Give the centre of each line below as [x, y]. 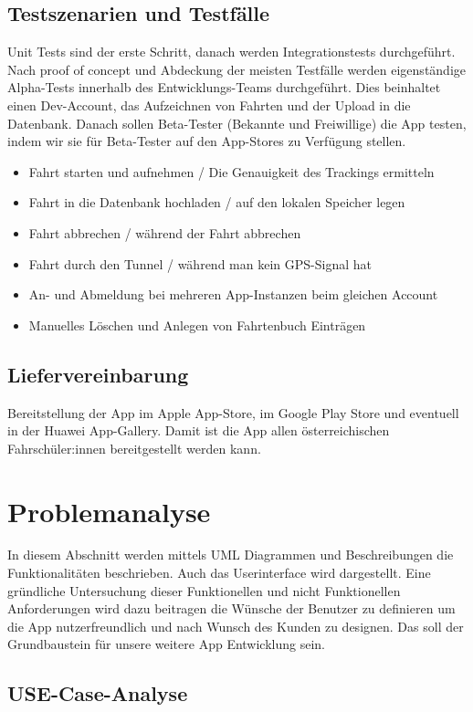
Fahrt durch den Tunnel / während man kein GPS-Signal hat [200, 263]
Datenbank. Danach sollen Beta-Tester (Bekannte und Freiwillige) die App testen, [237, 123]
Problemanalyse [109, 511]
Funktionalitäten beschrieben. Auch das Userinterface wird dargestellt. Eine [219, 573]
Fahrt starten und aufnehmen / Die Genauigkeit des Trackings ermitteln [231, 171]
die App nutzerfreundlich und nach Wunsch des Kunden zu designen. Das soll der [236, 626]
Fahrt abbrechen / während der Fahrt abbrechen [165, 232]
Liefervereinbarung [98, 374]
